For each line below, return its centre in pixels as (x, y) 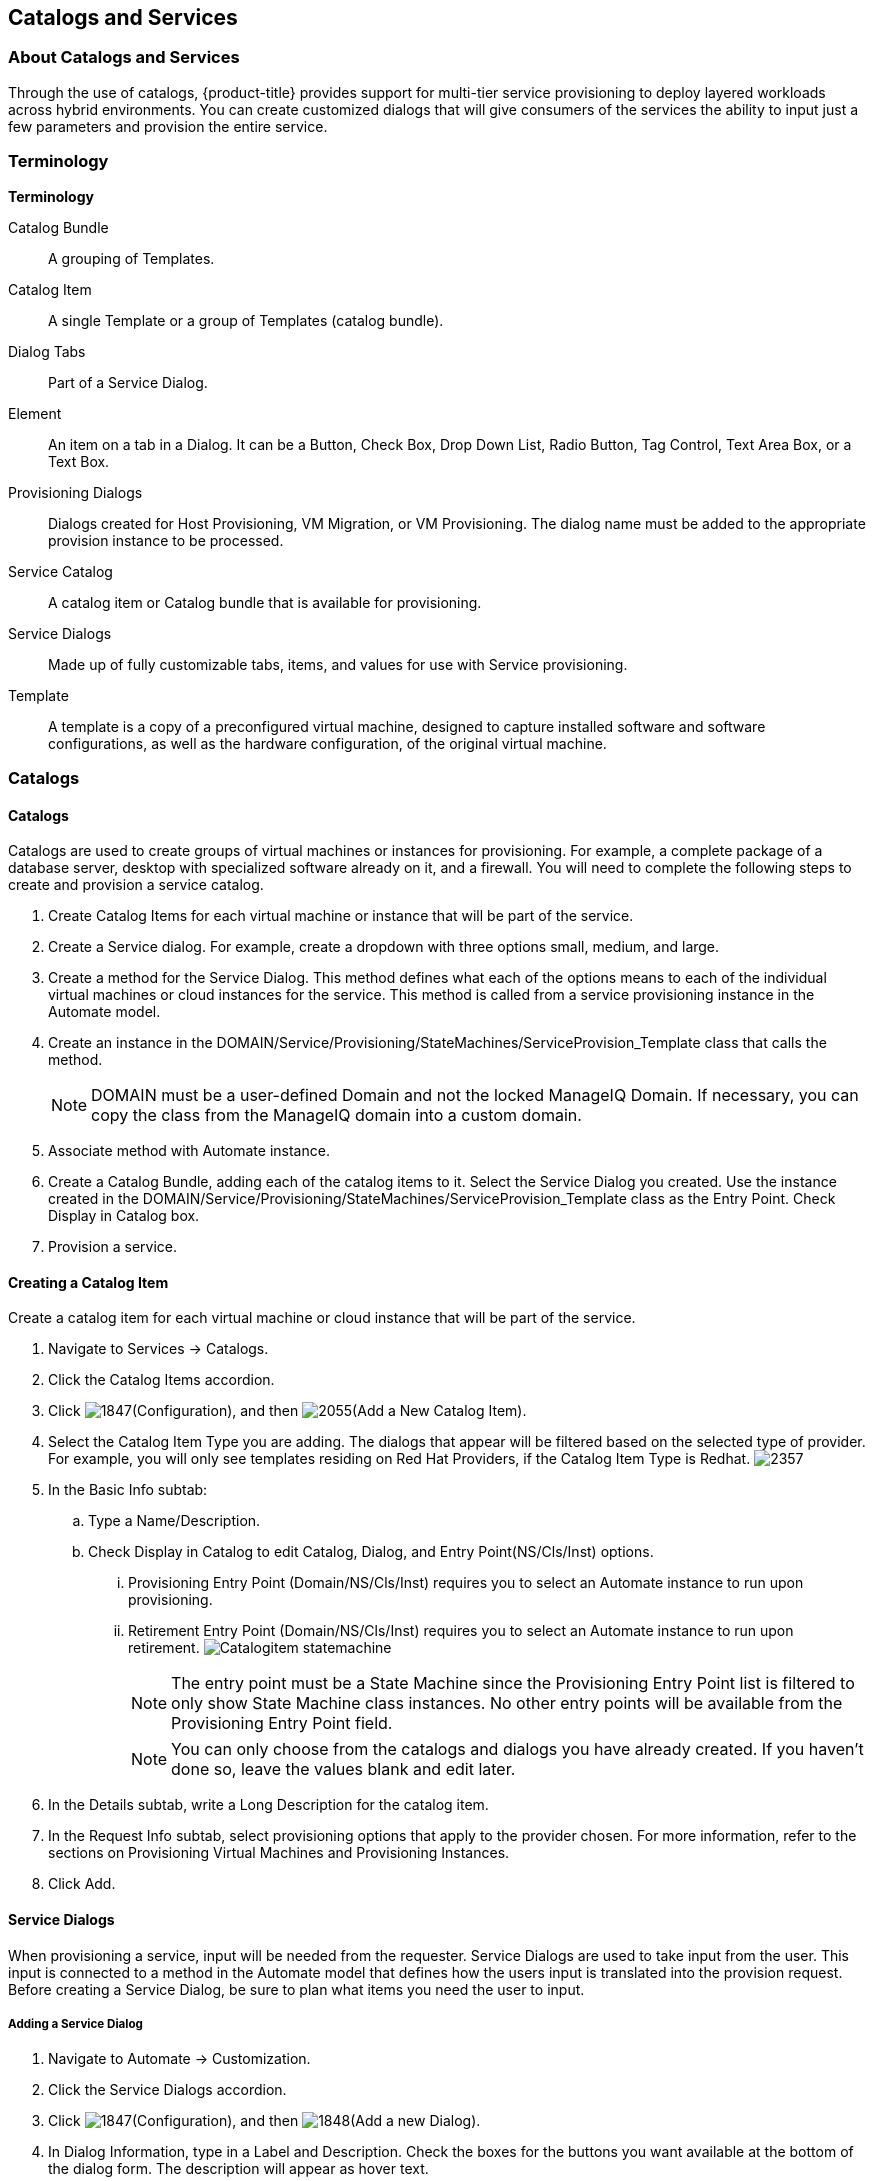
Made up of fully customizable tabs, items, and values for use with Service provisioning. (338, 664)
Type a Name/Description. (174, 1521)
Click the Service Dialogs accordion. (167, 2090)
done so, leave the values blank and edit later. (343, 1769)
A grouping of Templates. (131, 258)
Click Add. (82, 1884)
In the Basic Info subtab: (128, 1490)
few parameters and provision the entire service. (168, 126)
